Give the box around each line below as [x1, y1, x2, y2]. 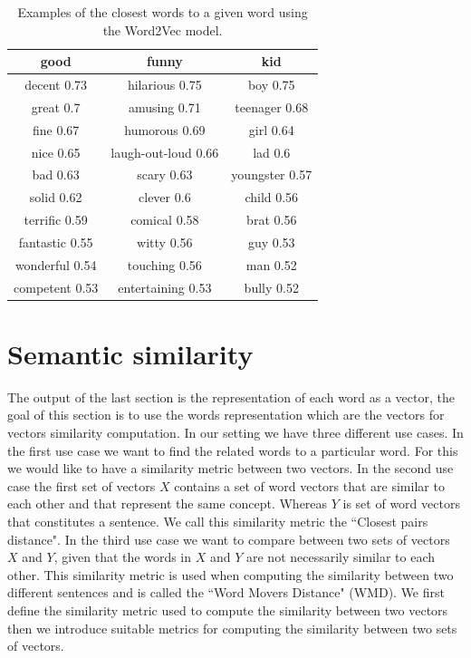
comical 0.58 [130, 210, 199, 229]
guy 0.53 [247, 232, 295, 251]
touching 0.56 [127, 255, 202, 274]
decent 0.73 [24, 75, 88, 94]
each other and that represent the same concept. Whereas [7, 494, 328, 513]
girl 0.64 [248, 120, 294, 139]
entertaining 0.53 [118, 277, 212, 296]
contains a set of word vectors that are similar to [174, 476, 445, 495]
